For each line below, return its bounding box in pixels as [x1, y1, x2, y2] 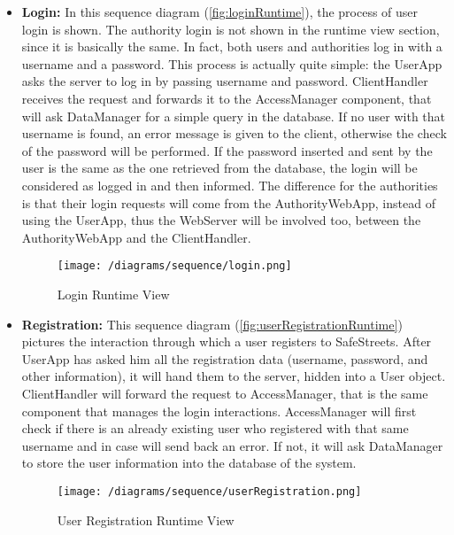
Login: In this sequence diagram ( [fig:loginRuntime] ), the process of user [21, 3, 419, 20]
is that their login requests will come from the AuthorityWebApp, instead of [21, 193, 435, 212]
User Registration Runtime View [57, 510, 235, 529]
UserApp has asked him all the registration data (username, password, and [21, 349, 428, 368]
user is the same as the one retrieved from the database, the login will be [21, 159, 418, 177]
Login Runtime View [57, 284, 170, 303]
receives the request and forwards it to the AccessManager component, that [21, 89, 432, 107]
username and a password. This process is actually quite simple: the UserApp [21, 54, 442, 73]
